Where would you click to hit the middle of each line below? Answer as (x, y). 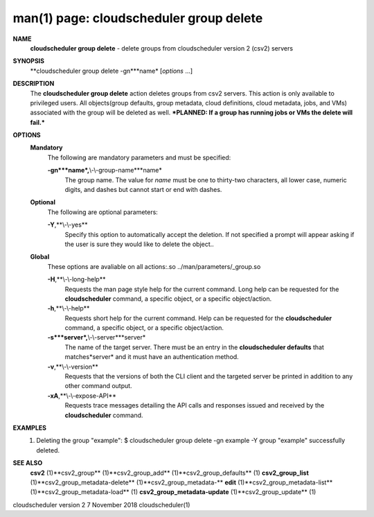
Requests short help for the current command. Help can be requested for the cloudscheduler (198, 318)
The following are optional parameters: (103, 212)
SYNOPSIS (29, 61)
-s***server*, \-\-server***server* (97, 338)
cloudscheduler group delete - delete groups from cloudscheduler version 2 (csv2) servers (162, 48)
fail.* (37, 122)
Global (40, 257)
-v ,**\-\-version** (73, 367)
